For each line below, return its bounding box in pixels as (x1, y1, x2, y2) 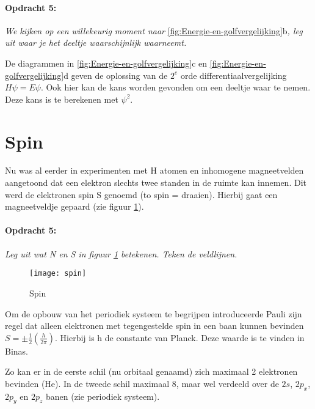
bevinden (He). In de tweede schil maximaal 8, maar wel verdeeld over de (5, 377, 279, 389)
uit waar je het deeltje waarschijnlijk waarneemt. (5, 36, 187, 49)
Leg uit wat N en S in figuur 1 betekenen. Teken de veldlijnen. (5, 247, 237, 260)
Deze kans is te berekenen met (5, 92, 118, 105)
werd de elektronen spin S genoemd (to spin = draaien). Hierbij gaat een (5, 188, 278, 201)
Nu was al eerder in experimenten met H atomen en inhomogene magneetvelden (5, 164, 304, 177)
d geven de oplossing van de (63, 68, 168, 81)
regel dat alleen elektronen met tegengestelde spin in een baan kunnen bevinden (5, 319, 304, 332)
